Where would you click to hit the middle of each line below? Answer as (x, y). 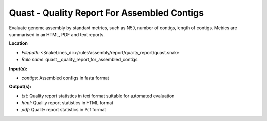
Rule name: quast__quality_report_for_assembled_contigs (80, 60)
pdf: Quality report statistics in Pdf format (64, 110)
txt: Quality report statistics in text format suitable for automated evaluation (98, 96)
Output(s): (20, 87)
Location (19, 43)
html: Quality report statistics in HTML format (67, 103)
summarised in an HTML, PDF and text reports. (57, 34)
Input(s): (18, 69)
